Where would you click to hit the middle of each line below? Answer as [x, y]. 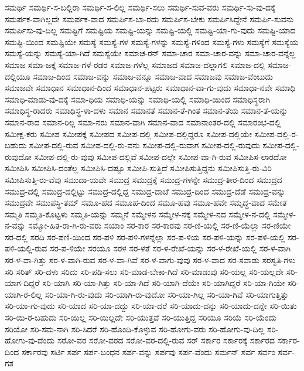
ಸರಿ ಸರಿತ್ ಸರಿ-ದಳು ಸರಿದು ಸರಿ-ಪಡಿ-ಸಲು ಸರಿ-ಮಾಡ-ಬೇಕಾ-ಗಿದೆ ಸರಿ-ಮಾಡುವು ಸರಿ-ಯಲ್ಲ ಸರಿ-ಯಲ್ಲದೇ [144, 271]
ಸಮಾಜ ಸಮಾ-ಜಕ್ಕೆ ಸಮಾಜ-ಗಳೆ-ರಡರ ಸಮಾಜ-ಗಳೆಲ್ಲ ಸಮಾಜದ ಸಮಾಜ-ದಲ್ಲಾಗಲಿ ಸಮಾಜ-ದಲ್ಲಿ [135, 64]
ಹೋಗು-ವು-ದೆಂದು [30, 340]
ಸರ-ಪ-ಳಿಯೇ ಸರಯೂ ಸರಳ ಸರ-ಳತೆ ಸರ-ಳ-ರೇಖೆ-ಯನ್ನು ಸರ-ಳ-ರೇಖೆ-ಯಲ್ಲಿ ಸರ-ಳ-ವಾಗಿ [170, 248]
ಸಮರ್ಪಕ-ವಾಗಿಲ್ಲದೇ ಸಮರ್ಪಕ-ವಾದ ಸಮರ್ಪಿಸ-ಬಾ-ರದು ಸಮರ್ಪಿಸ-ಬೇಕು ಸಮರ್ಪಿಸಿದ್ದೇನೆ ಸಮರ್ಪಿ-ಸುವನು [149, 18]
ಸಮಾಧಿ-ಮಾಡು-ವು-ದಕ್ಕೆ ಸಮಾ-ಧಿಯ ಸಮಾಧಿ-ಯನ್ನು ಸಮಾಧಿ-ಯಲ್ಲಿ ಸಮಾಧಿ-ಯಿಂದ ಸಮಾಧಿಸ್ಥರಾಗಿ [137, 99]
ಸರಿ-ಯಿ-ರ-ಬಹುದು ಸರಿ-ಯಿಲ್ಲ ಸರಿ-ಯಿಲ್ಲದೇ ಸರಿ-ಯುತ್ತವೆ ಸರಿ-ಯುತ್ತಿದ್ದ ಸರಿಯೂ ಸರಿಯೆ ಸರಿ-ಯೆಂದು [141, 317]
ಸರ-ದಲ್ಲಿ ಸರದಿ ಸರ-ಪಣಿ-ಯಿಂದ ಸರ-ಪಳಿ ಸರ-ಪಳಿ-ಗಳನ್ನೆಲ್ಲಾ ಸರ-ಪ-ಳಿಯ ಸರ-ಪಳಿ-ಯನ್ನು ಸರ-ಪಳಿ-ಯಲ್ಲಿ [145, 236]
